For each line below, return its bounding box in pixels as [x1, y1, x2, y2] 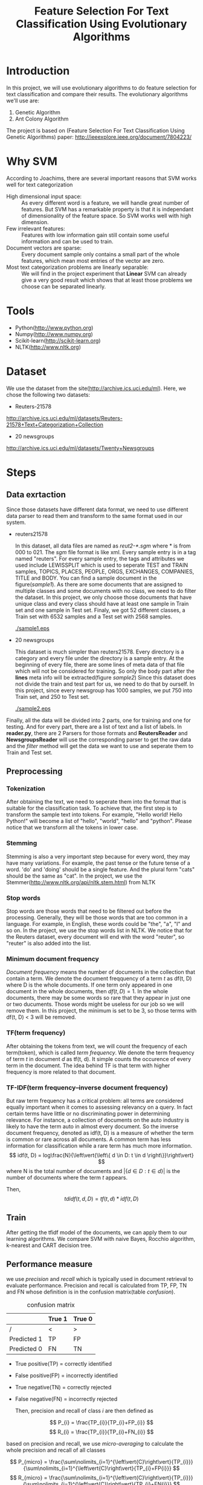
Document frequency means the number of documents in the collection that [6, 968, 195, 976]
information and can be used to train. [21, 237, 114, 245]
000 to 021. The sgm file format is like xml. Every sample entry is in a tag [14, 548, 196, 555]
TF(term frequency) [6, 1028, 66, 1037]
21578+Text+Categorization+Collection [6, 421, 104, 428]
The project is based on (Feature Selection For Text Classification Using [6, 127, 185, 134]
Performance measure [6, 1259, 93, 1269]
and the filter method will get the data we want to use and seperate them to [6, 742, 194, 749]
